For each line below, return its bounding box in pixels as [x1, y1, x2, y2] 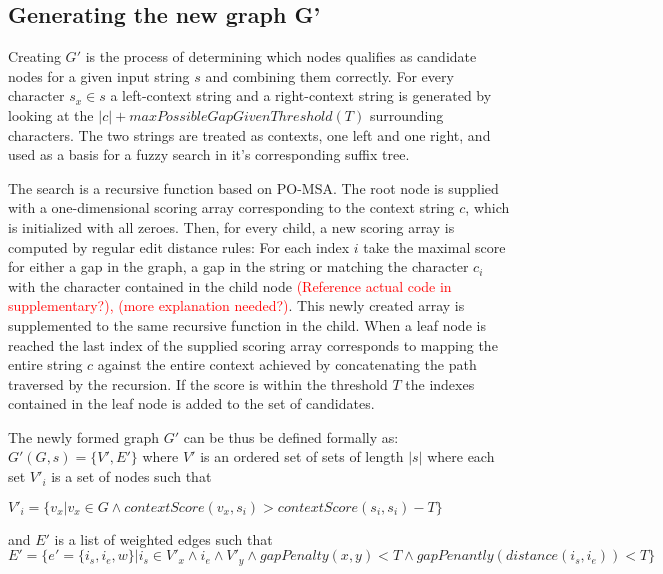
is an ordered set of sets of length [200, 446, 404, 467]
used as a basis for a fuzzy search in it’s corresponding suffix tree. [8, 144, 410, 165]
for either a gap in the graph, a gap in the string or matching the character [8, 256, 469, 277]
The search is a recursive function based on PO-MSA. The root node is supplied [8, 177, 499, 198]
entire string [8, 354, 83, 375]
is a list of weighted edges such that [54, 528, 273, 549]
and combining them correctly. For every [205, 65, 454, 86]
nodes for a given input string [8, 65, 190, 86]
